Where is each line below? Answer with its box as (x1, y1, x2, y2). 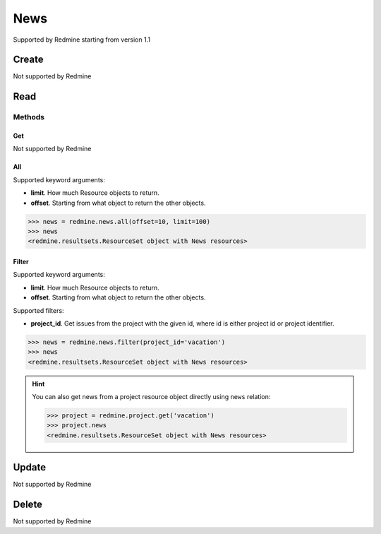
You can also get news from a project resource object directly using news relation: (32, 393, 271, 401)
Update (13, 461, 47, 473)
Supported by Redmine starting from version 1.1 (13, 35, 151, 44)
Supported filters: (13, 306, 64, 314)
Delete (13, 499, 42, 511)
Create (13, 54, 44, 66)
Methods (13, 112, 45, 122)
